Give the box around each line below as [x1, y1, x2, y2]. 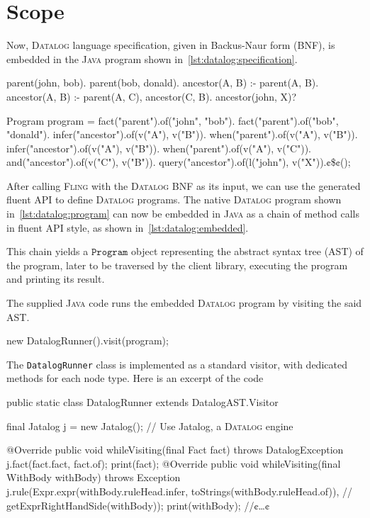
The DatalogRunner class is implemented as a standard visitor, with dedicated [6, 356, 347, 371]
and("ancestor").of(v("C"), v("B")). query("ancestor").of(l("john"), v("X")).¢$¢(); [6, 154, 351, 169]
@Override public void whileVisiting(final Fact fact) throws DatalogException [6, 442, 344, 457]
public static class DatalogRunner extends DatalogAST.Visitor [6, 395, 279, 410]
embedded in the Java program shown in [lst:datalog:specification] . [6, 51, 298, 66]
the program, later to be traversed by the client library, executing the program [6, 257, 348, 272]
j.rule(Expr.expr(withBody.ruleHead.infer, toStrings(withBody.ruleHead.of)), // [6, 484, 352, 499]
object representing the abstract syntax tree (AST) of [131, 244, 364, 259]
